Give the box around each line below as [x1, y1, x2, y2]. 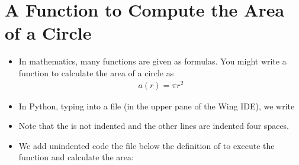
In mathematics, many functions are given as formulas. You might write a [18, 55, 287, 67]
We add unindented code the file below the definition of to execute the [18, 139, 275, 151]
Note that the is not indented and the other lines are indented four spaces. [18, 119, 289, 132]
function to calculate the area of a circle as [18, 66, 174, 79]
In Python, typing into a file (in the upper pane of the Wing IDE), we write [18, 99, 295, 112]
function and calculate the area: [18, 151, 134, 163]
